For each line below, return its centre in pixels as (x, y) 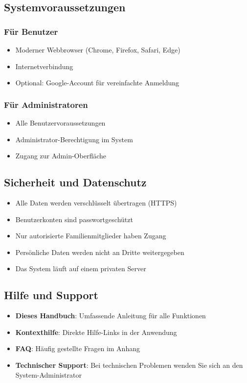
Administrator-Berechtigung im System (74, 139)
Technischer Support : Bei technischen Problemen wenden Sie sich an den (129, 365)
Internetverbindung (44, 66)
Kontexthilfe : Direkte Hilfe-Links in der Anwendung (96, 332)
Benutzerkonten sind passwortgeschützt (74, 219)
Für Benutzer (31, 31)
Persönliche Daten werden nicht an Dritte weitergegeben (100, 252)
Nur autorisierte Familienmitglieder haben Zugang (91, 236)
